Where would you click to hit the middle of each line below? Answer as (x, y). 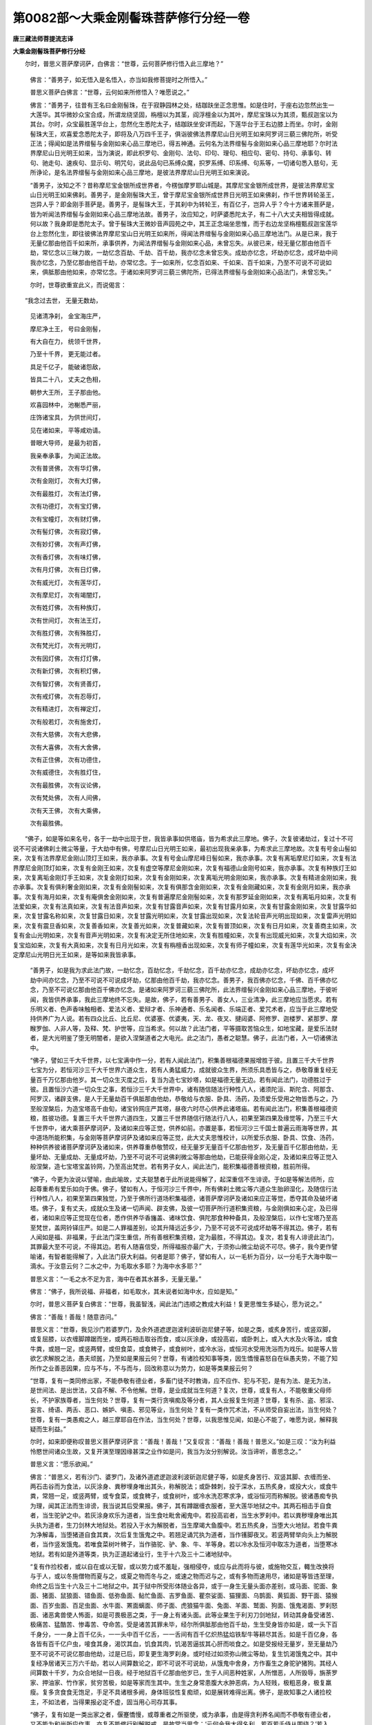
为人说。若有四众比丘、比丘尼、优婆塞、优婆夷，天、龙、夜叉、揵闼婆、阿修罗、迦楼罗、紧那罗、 (193, 1018)
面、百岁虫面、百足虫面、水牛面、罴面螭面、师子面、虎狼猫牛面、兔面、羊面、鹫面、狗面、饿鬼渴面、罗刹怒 (184, 1605)
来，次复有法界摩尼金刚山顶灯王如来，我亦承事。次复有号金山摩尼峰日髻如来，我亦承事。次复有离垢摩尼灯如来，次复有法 (185, 858)
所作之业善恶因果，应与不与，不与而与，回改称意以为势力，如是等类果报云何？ (142, 1368)
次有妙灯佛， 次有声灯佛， (67, 544)
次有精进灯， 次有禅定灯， (67, 709)
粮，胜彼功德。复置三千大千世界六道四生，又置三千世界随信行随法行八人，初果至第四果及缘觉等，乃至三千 (181, 1118)
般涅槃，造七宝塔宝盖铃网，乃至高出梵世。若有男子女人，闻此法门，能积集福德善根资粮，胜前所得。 (172, 1167)
